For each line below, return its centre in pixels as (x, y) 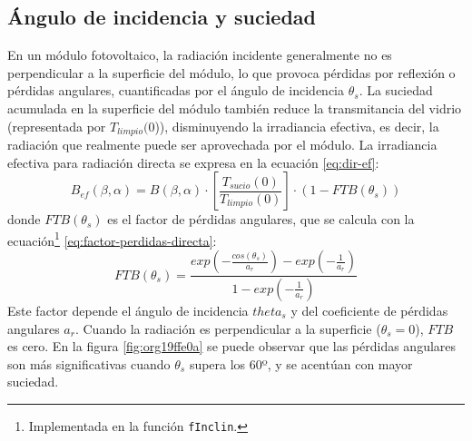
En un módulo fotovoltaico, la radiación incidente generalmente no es (200, 55)
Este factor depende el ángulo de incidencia (128, 310)
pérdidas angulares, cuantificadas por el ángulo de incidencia (176, 90)
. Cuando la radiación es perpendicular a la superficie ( (228, 328)
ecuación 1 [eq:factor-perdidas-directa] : (112, 239)
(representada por (57, 126)
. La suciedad (396, 90)
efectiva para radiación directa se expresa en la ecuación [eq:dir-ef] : (193, 162)
